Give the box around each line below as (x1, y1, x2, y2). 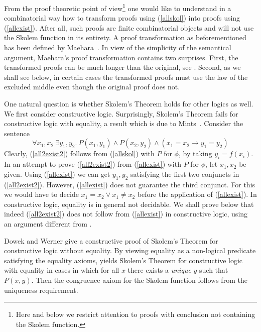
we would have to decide (4, 189, 79, 199)
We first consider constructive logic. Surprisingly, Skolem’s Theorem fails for (4, 108, 238, 119)
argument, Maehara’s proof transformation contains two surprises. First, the (4, 52, 238, 62)
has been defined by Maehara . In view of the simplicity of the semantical (4, 42, 231, 53)
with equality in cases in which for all (4, 265, 119, 275)
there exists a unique (127, 265, 191, 275)
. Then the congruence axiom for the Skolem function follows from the (31, 274, 247, 285)
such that (199, 265, 228, 275)
